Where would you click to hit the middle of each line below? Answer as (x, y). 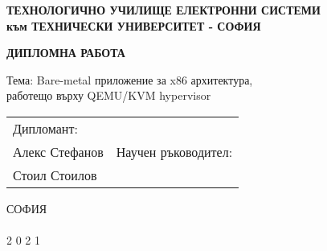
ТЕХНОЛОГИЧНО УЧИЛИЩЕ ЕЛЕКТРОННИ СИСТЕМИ (163, 10)
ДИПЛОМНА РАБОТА (66, 53)
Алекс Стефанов (58, 151)
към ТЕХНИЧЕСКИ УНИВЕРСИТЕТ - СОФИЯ (134, 25)
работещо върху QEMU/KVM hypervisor (109, 95)
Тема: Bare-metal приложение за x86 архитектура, (130, 79)
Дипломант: (45, 128)
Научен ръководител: (174, 151)
